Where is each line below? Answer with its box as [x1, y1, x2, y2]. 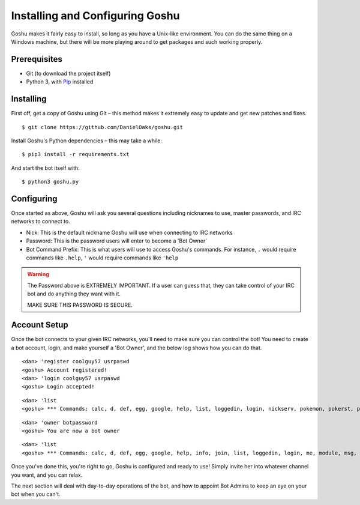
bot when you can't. [11, 491, 61, 498]
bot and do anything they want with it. [27, 290, 121, 297]
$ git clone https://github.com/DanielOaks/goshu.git [22, 124, 183, 130]
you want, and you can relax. [11, 471, 83, 479]
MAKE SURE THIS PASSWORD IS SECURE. [27, 301, 133, 309]
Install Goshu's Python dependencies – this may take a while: [11, 137, 162, 144]
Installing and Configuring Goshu [11, 9, 180, 22]
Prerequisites [11, 54, 62, 64]
